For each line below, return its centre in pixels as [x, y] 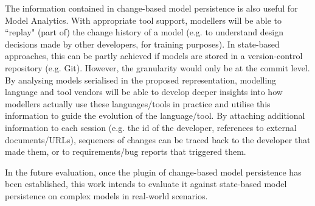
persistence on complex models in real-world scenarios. [106, 195]
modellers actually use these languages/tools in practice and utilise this [138, 103]
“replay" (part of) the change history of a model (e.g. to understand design [144, 32]
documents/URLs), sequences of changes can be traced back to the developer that [158, 139]
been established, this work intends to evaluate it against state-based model [146, 184]
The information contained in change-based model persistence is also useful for [151, 8]
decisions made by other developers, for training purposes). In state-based [142, 44]
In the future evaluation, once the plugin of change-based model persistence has [153, 172]
